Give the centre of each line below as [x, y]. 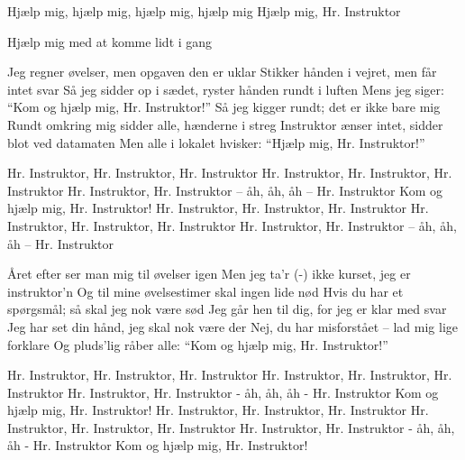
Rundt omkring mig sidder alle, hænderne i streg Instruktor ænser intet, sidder [225, 124]
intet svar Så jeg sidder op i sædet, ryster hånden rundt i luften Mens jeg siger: [226, 89]
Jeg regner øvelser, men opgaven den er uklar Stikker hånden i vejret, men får [222, 72]
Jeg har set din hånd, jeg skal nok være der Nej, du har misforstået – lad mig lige [233, 326]
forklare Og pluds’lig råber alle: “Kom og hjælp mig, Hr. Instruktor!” [198, 344]
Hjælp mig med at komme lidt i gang [110, 41]
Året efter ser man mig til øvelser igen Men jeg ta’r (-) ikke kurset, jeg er [209, 274]
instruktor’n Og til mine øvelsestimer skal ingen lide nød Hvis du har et [205, 291]
